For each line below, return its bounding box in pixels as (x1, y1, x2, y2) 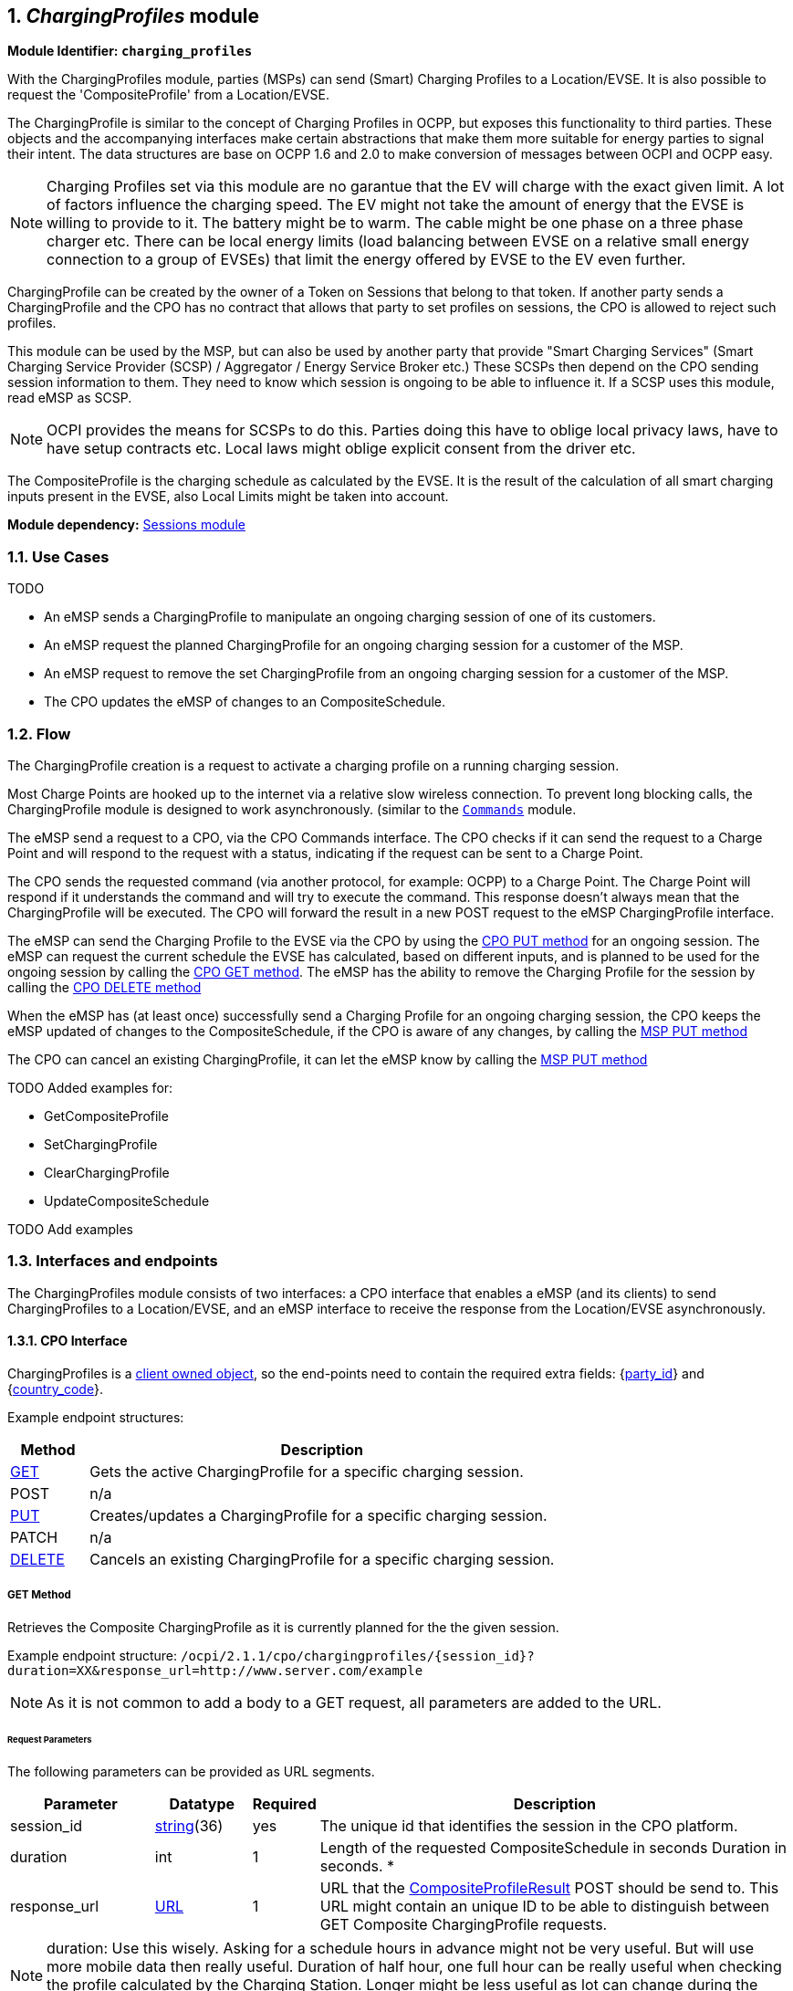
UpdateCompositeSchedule (44, 1192, 210, 1209)
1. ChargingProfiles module (7, 5, 260, 27)
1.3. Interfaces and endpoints (7, 1252, 218, 1271)
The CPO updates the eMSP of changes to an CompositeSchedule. (44, 694, 446, 710)
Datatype (169, 1795, 235, 1814)
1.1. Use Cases (7, 547, 110, 566)
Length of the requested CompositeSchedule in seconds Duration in (319, 1839, 788, 1858)
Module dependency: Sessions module (7, 517, 245, 533)
